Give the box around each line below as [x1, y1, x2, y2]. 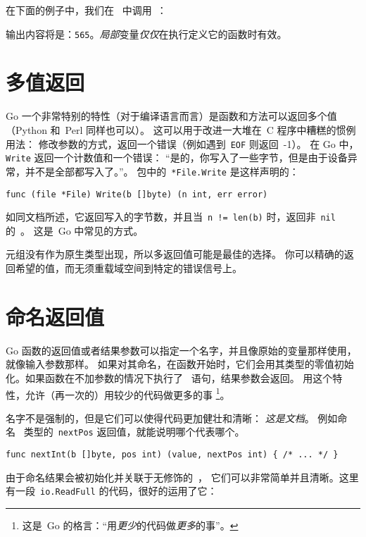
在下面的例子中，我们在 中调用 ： [6, 3, 167, 17]
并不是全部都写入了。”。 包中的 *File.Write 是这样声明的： [25, 163, 299, 178]
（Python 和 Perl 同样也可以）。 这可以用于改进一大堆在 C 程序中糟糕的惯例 [6, 122, 356, 137]
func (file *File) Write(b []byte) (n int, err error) [6, 189, 268, 199]
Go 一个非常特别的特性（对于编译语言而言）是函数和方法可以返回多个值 [6, 109, 337, 123]
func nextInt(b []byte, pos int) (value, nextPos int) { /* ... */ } [6, 450, 339, 460]
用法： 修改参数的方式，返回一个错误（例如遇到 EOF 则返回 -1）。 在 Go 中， [6, 136, 359, 151]
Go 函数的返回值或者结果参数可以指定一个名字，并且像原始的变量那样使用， [6, 342, 357, 357]
